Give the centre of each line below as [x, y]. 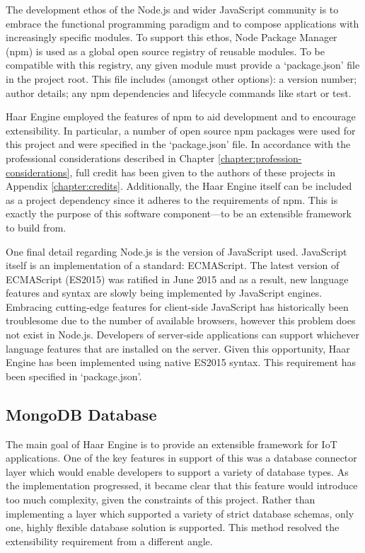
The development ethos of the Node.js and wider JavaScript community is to [172, 9]
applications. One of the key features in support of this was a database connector [181, 458]
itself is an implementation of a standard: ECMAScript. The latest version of [173, 265]
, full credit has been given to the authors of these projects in [203, 172]
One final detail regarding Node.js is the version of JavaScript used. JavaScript [176, 251]
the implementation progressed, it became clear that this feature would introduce [182, 485]
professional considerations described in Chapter [110, 158]
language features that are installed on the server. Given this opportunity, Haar [178, 348]
